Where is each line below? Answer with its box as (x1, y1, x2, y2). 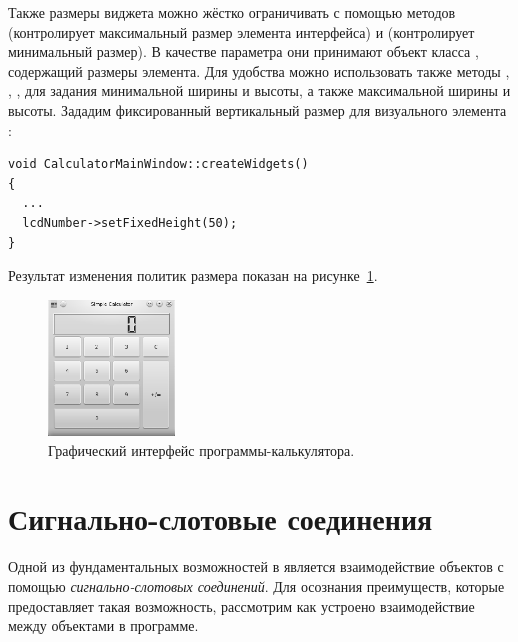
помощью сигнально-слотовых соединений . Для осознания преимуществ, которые (8, 575, 505, 596)
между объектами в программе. (8, 615, 199, 636)
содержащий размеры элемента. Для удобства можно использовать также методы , (8, 60, 510, 81)
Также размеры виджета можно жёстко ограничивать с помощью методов (8, 2, 456, 22)
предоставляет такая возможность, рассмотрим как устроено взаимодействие (8, 595, 475, 616)
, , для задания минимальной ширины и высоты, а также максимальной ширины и (8, 80, 511, 101)
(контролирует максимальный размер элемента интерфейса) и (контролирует (8, 21, 475, 42)
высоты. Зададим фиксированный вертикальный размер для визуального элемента (8, 99, 507, 120)
